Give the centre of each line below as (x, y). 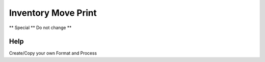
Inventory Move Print (53, 13)
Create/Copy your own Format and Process (53, 53)
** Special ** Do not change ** (40, 28)
